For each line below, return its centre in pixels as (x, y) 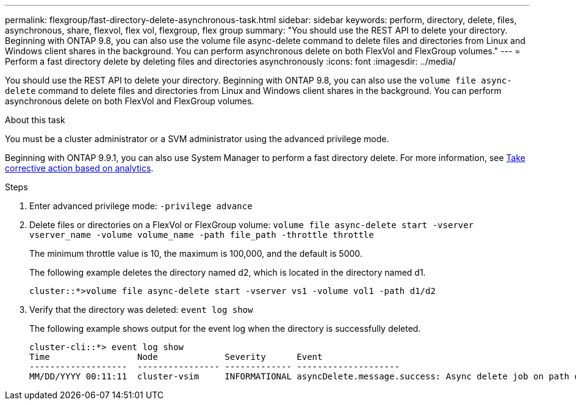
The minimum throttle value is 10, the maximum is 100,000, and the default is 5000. (196, 253)
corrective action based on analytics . (79, 168)
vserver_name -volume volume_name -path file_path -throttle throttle (202, 235)
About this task (35, 120)
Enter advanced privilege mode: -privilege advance (141, 206)
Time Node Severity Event (176, 357)
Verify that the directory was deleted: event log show (141, 310)
